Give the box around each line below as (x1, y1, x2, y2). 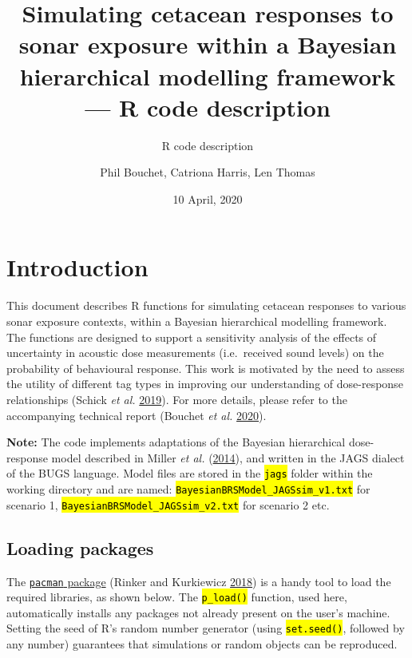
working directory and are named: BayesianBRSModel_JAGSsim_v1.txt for (6, 481, 370, 497)
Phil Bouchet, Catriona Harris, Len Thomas (100, 164, 315, 180)
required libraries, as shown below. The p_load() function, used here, (6, 589, 347, 605)
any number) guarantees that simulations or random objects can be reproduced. (6, 636, 398, 652)
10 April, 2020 (172, 190, 243, 207)
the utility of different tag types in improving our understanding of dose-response (6, 375, 403, 392)
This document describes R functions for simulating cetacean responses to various (6, 297, 406, 314)
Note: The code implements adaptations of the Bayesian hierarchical (6, 434, 346, 450)
